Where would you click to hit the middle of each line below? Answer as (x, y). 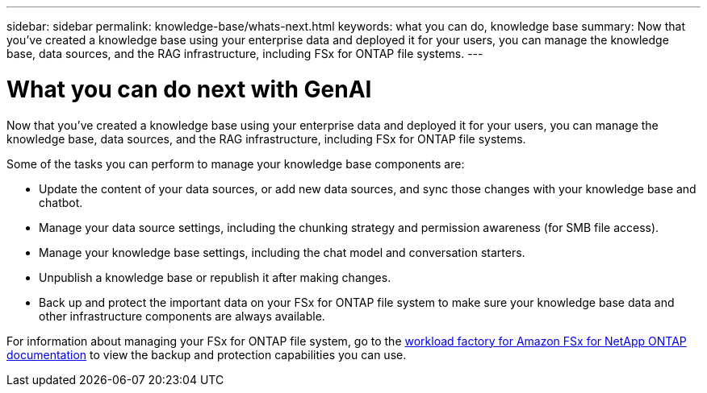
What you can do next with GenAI (189, 89)
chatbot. (61, 202)
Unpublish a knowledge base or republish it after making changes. (215, 277)
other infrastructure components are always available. (182, 316)
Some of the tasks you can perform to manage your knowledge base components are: (236, 163)
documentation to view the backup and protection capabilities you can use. (207, 354)
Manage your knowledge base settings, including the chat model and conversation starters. (282, 252)
